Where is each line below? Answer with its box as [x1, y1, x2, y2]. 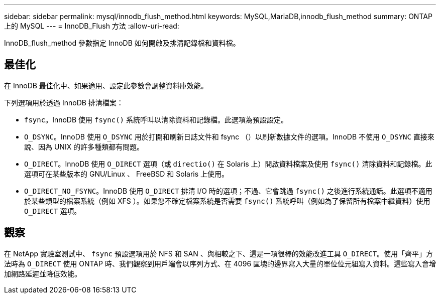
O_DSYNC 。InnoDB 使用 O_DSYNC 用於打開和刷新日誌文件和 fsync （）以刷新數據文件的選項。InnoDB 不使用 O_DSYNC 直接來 [24, 132, 434, 141]
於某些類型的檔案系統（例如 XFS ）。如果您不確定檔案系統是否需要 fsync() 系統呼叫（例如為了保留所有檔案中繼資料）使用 [24, 196, 430, 205]
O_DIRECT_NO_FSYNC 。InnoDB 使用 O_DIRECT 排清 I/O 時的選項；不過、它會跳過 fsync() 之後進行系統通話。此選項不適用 [24, 186, 432, 195]
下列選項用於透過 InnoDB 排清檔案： [4, 98, 124, 107]
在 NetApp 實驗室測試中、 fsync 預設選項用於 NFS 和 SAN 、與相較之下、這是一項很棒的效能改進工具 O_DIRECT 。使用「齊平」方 [4, 249, 433, 258]
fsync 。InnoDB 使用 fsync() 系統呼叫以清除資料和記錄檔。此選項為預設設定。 [24, 115, 288, 124]
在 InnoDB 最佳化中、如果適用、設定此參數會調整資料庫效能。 [4, 81, 208, 90]
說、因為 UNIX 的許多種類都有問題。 [24, 142, 144, 151]
